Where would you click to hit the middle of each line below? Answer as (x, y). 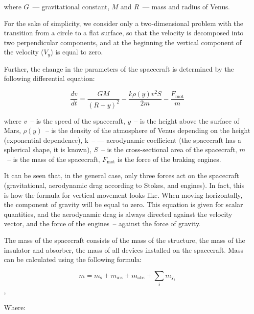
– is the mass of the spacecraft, (54, 159)
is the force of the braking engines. (169, 159)
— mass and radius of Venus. (186, 6)
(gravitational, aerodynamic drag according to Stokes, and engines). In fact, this (124, 185)
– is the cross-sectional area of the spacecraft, (169, 149)
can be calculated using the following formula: (73, 259)
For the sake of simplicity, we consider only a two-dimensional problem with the (124, 23)
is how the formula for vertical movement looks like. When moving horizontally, (123, 195)
